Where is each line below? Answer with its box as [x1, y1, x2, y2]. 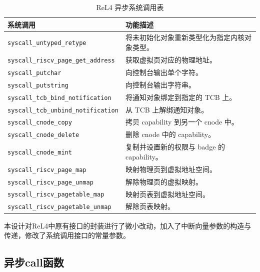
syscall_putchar [7, 69, 61, 76]
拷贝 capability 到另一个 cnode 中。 [125, 116, 238, 127]
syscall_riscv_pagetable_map [7, 191, 104, 198]
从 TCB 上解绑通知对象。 [125, 104, 208, 114]
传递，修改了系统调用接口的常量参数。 [4, 230, 130, 240]
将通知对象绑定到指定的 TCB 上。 [125, 91, 236, 102]
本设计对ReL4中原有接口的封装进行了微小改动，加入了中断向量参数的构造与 [4, 220, 251, 230]
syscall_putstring [7, 81, 68, 89]
